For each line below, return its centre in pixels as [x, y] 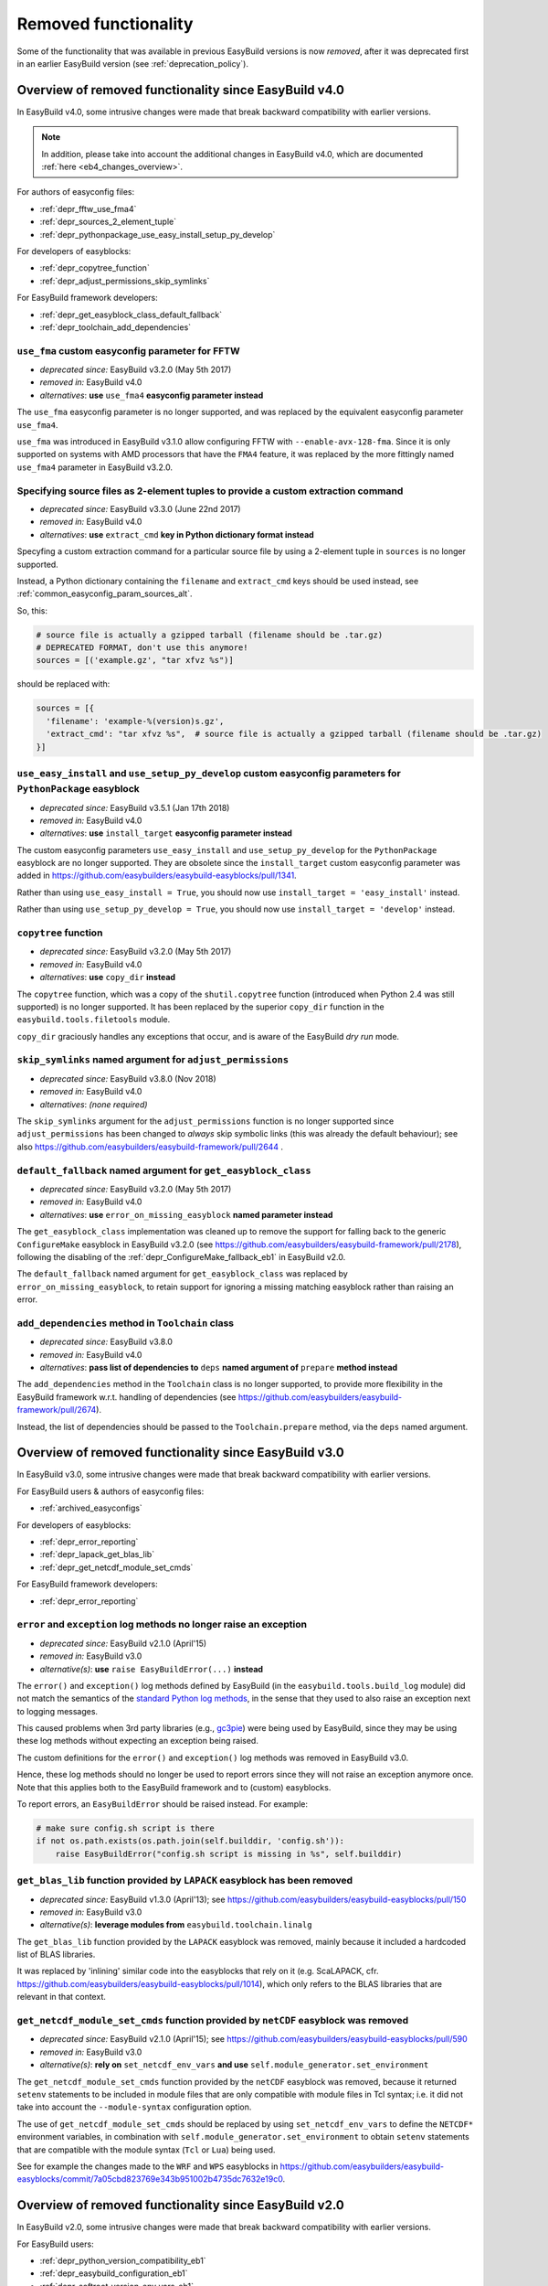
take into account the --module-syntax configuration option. [134, 2107]
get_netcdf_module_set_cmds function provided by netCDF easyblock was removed [213, 2021]
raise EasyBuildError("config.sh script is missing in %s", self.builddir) [229, 1853]
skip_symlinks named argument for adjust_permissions [153, 1060]
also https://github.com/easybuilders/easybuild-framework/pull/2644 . [150, 1147]
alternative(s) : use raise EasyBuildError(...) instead [152, 1669]
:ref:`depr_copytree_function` [95, 268]
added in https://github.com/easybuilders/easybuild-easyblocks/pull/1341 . [157, 876]
